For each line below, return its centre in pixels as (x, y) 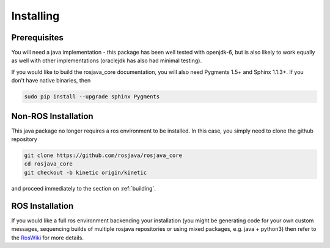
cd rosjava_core (49, 164)
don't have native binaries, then (51, 81)
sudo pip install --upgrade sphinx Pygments (92, 97)
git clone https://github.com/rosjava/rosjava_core (103, 155)
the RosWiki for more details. (47, 238)
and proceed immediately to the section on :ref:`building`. (83, 188)
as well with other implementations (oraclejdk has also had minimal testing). (106, 60)
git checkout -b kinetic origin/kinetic (85, 172)
